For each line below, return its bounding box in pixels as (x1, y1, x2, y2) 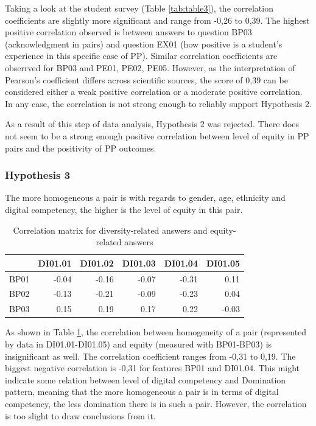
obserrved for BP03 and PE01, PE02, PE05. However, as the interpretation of (5, 61, 295, 74)
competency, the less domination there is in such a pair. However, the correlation (5, 397, 307, 410)
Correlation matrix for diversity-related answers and (13, 223, 208, 236)
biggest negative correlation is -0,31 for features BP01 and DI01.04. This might (5, 361, 300, 374)
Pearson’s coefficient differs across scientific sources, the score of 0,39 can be (5, 73, 288, 86)
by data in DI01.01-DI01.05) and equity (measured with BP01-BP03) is (5, 337, 272, 350)
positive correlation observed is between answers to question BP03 (5, 26, 252, 38)
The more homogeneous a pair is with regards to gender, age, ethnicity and (5, 191, 286, 204)
